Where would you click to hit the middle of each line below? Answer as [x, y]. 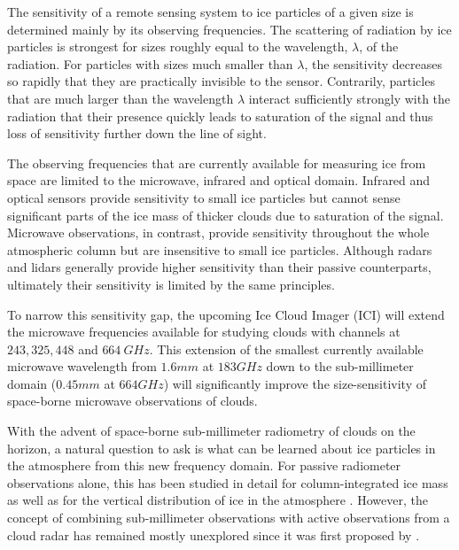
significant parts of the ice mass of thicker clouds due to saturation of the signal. [226, 215]
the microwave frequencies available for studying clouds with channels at [204, 332]
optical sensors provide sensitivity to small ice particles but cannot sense [204, 197]
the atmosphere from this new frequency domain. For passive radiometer [204, 465]
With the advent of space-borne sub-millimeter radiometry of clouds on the [211, 431]
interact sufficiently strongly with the [350, 98]
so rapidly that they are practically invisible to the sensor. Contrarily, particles [221, 81]
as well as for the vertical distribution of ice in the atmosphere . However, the [218, 500]
